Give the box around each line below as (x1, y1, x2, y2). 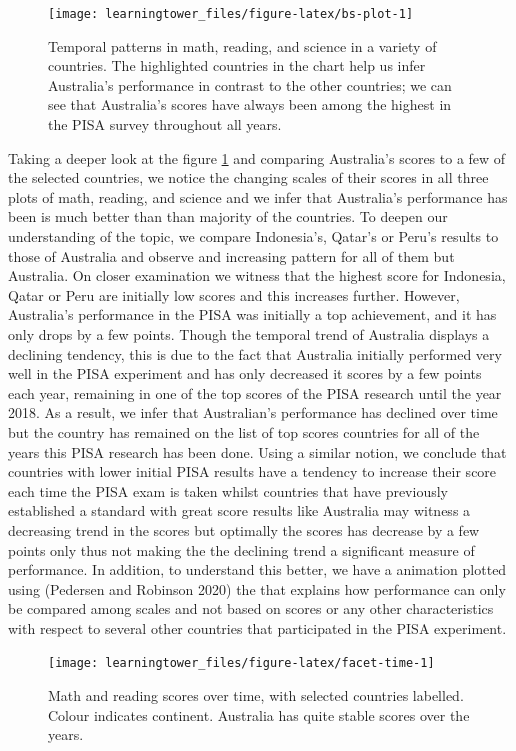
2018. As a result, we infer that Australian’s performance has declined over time (8, 402, 498, 423)
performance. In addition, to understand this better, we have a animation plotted (8, 559, 507, 580)
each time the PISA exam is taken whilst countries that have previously (8, 480, 448, 501)
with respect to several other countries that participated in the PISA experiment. (8, 617, 507, 638)
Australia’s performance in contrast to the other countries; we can (48, 74, 452, 95)
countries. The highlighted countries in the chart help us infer (48, 55, 426, 76)
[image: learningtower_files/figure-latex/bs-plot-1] (48, 7, 414, 21)
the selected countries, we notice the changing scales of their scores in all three (8, 167, 489, 188)
